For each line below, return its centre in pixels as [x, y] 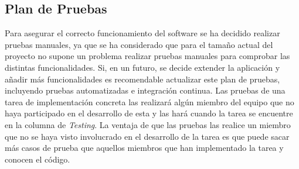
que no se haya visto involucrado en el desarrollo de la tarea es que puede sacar [147, 136]
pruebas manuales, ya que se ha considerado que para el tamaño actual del [139, 44]
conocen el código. [38, 159]
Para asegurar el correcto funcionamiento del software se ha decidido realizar [142, 33]
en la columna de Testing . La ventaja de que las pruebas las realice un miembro [148, 124]
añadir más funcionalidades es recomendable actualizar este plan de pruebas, [142, 79]
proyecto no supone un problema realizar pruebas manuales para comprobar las [147, 56]
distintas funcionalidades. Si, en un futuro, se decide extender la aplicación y [142, 67]
